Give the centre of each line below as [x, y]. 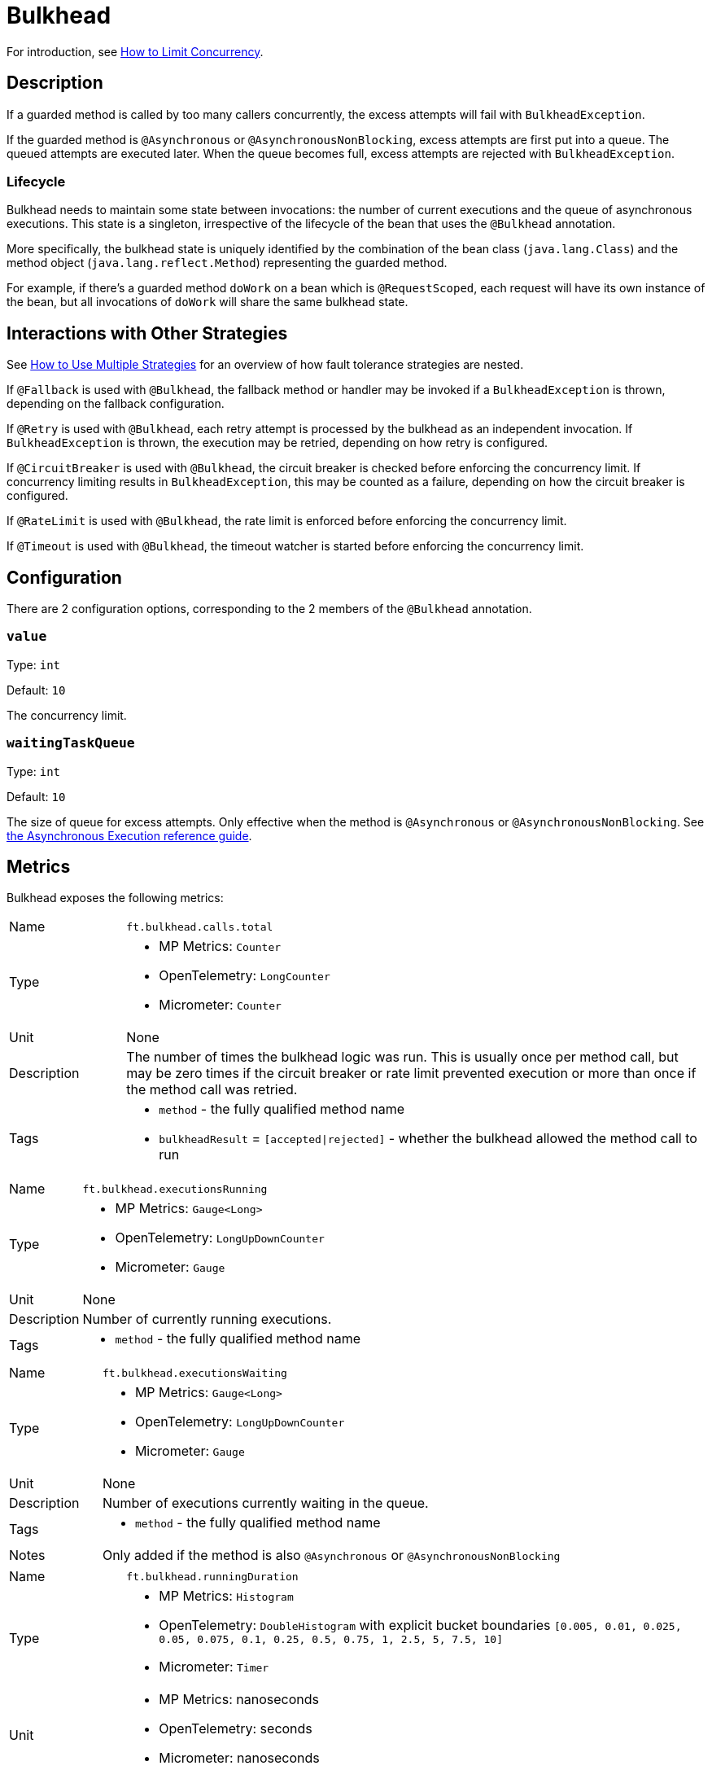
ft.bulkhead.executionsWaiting [194, 1373]
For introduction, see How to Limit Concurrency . [135, 51]
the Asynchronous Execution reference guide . [129, 835]
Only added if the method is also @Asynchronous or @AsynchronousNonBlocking [331, 1555]
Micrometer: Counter [220, 1005]
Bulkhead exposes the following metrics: [115, 898]
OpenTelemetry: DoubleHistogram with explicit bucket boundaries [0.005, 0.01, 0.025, [420, 1625]
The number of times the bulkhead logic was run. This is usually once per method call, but [402, 1057]
